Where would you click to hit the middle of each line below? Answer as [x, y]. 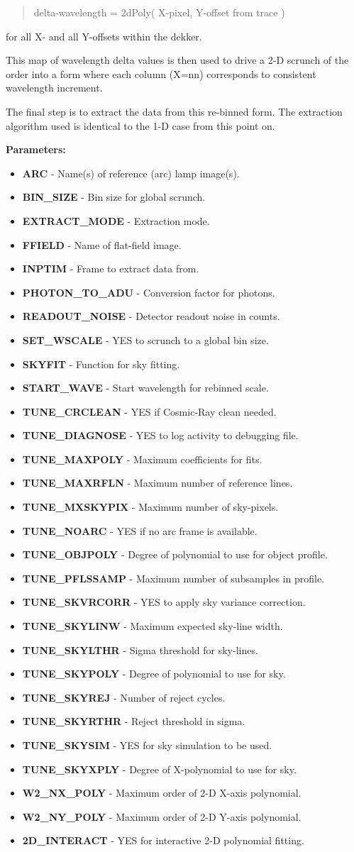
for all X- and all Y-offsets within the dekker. [104, 36]
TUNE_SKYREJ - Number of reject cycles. [124, 697]
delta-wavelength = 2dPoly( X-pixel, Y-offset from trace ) [159, 12]
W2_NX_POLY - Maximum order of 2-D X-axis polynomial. [162, 793]
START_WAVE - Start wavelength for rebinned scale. [145, 388]
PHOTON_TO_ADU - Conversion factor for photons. [149, 292]
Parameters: [36, 149]
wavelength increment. [54, 88]
